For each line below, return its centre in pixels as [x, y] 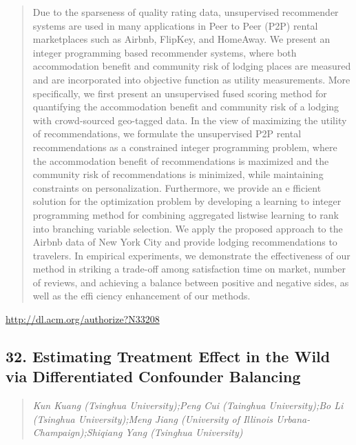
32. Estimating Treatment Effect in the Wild [168, 356]
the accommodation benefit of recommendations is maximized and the [181, 160]
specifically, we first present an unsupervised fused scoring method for [180, 93]
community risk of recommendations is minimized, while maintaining [178, 174]
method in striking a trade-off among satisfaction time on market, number [189, 269]
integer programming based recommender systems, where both [165, 52]
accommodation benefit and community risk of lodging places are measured [192, 66]
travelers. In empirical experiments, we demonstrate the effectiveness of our [191, 255]
